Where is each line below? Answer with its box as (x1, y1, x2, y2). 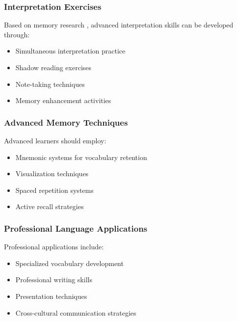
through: (4, 29, 30, 39)
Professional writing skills (15, 274, 92, 285)
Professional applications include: (4, 241, 104, 252)
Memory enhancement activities (15, 95, 111, 106)
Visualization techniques (15, 168, 89, 179)
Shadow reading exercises (15, 62, 92, 72)
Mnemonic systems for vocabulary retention (15, 152, 147, 162)
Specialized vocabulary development (15, 258, 124, 268)
